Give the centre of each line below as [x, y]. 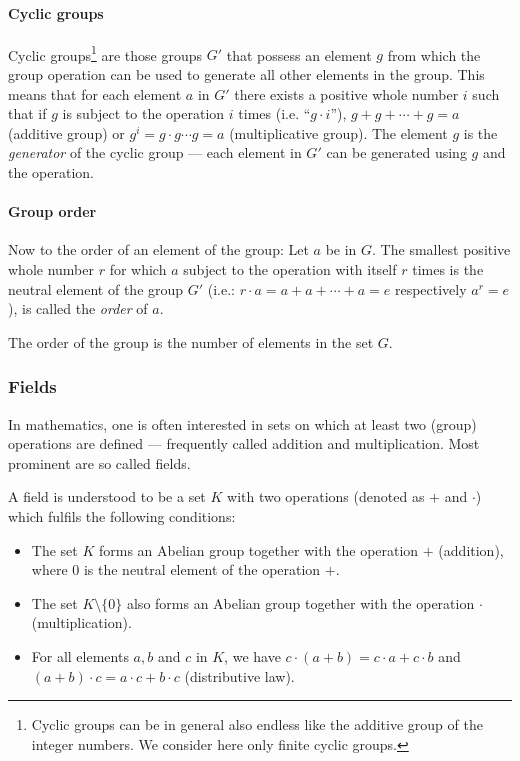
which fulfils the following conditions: [122, 515]
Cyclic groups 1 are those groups [105, 53]
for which [138, 269]
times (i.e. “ [274, 113]
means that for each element [95, 93]
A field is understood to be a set [107, 496]
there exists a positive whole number [346, 93]
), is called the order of [78, 308]
